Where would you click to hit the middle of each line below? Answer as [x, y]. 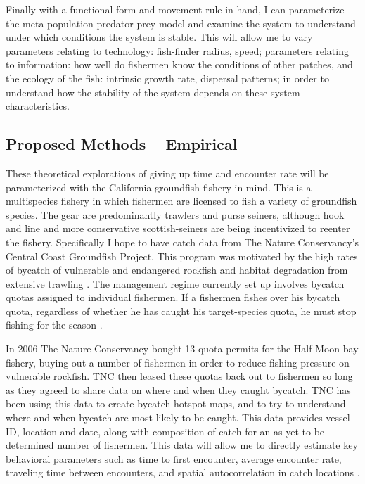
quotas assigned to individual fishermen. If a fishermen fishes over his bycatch [173, 297]
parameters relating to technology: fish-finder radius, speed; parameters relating [177, 50]
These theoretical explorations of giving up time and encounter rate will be [167, 173]
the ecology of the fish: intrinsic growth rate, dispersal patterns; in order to [167, 78]
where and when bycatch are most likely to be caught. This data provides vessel [178, 418]
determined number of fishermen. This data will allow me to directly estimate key [182, 445]
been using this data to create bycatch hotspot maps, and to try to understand [176, 403]
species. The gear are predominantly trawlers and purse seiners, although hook [175, 214]
